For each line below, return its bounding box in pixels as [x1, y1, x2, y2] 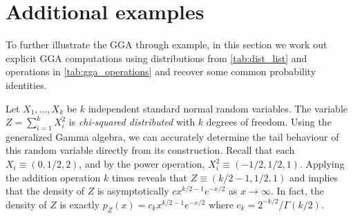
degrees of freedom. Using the [206, 115, 332, 129]
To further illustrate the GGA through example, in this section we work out [6, 37, 327, 52]
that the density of [6, 184, 85, 198]
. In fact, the [270, 184, 324, 198]
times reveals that [111, 170, 188, 184]
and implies [289, 170, 338, 184]
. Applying [299, 157, 345, 171]
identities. [6, 77, 47, 92]
